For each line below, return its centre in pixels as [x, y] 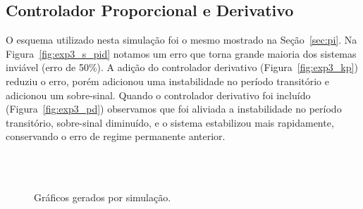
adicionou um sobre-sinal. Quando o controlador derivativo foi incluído [158, 95]
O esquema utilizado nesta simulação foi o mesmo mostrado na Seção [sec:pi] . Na [181, 40]
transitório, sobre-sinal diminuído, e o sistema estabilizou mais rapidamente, [170, 122]
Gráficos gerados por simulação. [103, 197]
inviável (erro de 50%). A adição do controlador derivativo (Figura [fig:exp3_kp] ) [182, 67]
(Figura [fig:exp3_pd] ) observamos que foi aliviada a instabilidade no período [174, 109]
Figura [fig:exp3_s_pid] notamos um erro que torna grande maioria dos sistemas [181, 53]
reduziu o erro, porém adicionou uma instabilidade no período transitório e [167, 81]
